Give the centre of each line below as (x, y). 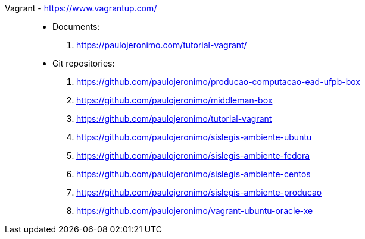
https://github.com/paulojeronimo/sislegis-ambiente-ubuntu (194, 137)
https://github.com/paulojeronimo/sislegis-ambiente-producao (199, 192)
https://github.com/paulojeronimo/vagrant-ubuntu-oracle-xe (195, 211)
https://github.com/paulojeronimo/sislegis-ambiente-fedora (193, 155)
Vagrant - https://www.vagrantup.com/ (81, 8)
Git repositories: (84, 63)
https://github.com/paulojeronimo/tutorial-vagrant (174, 119)
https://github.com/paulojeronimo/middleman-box (174, 100)
